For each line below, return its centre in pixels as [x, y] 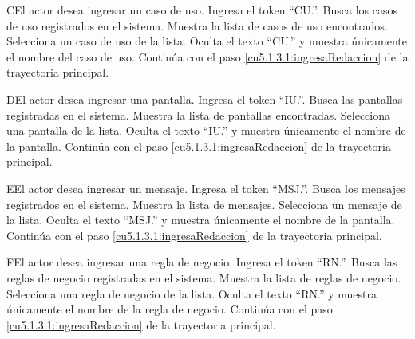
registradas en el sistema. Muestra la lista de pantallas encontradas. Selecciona [199, 114]
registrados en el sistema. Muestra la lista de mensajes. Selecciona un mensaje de [204, 204]
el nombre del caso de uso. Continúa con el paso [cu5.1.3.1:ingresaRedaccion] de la [207, 56]
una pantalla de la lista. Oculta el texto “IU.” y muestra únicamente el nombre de [206, 130]
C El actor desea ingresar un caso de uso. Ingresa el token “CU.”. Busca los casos [202, 10]
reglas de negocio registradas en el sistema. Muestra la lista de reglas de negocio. [204, 277]
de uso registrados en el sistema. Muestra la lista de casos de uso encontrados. [197, 25]
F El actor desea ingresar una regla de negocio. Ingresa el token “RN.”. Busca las [202, 262]
